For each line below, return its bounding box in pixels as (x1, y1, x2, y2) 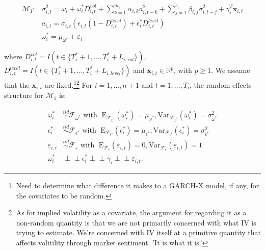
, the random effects (190, 79, 252, 90)
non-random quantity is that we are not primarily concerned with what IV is (16, 217, 256, 228)
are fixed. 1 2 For (44, 78, 92, 90)
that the (4, 79, 30, 90)
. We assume (211, 65, 250, 76)
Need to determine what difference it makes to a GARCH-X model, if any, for (16, 180, 259, 190)
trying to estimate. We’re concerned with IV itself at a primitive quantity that (16, 227, 261, 238)
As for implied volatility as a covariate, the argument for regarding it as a (16, 207, 247, 218)
